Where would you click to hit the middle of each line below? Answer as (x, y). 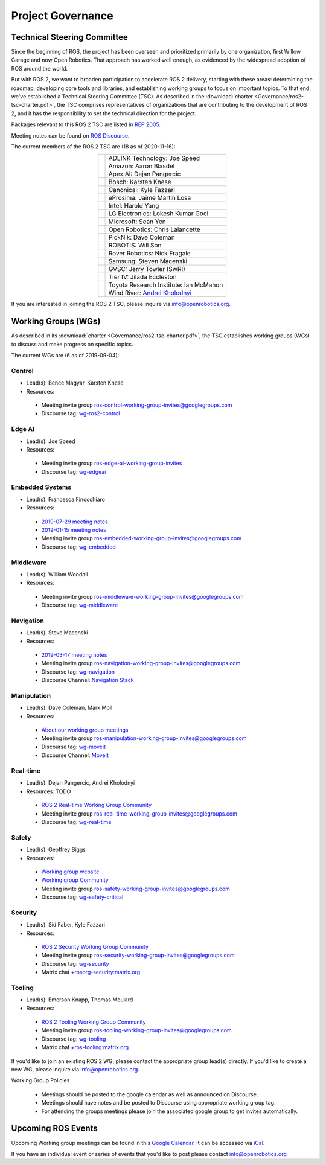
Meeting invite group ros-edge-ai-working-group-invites (112, 463)
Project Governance (62, 16)
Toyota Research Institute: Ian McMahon (166, 285)
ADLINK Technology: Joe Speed (154, 158)
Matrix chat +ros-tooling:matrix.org (85, 1047)
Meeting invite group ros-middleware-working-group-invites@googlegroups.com (142, 596)
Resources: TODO (49, 791)
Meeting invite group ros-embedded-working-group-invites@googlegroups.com (142, 538)
